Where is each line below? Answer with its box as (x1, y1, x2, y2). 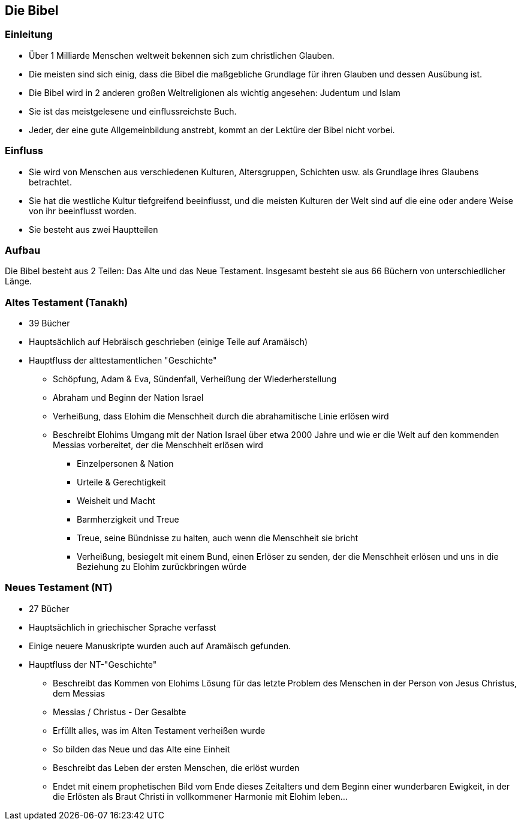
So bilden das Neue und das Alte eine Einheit (53, 743, 230, 754)
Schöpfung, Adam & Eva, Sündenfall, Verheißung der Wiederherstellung (53, 374, 337, 385)
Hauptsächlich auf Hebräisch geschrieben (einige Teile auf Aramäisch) (29, 337, 308, 347)
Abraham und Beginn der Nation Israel (53, 392, 204, 403)
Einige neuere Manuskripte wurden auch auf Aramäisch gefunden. (29, 640, 291, 651)
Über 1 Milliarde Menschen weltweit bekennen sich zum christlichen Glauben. (29, 50, 335, 61)
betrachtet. (29, 176, 72, 187)
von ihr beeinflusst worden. (29, 205, 137, 216)
